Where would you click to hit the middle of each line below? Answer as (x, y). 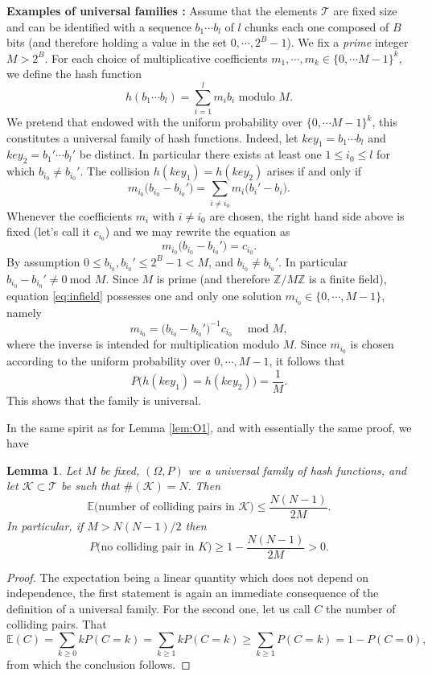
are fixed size (365, 10)
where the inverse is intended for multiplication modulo (143, 344)
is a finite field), (348, 278)
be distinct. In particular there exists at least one (200, 154)
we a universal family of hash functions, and (297, 470)
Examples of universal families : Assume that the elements (162, 10)
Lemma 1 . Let (44, 470)
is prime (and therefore (213, 278)
